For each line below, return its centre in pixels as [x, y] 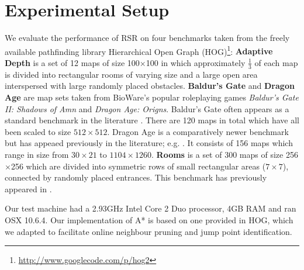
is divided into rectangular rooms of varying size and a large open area [131, 74]
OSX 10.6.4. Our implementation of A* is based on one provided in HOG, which [149, 219]
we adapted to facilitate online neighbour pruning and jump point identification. [148, 231]
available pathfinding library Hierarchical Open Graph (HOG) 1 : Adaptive [139, 50]
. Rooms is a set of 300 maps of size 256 [225, 154]
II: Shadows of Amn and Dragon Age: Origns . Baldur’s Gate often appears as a [147, 108]
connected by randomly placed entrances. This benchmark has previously [136, 177]
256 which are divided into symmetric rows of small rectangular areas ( [138, 166]
